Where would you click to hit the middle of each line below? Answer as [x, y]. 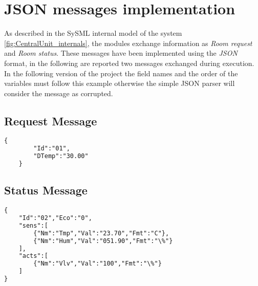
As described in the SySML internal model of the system [93, 33]
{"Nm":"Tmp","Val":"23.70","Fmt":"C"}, [101, 233]
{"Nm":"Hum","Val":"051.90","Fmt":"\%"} [103, 241]
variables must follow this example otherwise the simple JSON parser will [120, 83]
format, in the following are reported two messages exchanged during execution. [129, 63]
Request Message [51, 120]
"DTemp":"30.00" [61, 156]
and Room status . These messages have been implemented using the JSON [121, 53]
